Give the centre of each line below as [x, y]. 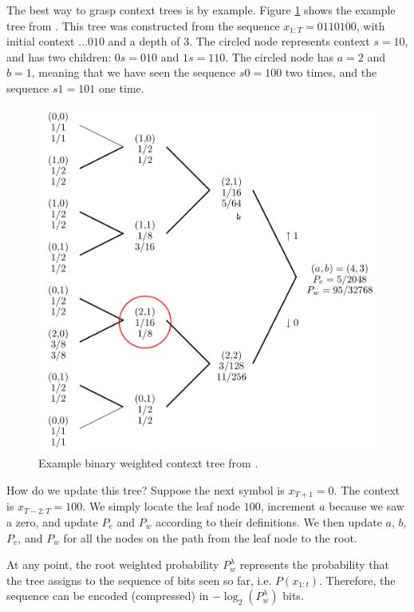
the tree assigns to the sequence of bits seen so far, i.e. [139, 580]
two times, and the [331, 72]
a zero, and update [52, 521]
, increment [288, 506]
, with [371, 25]
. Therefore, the [357, 580]
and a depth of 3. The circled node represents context [239, 41]
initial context [41, 41]
